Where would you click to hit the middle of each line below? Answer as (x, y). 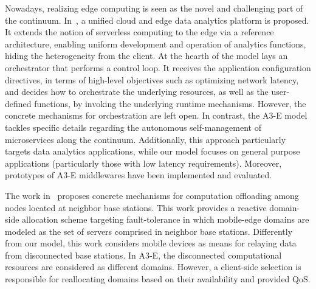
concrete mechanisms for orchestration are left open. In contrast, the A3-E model (156, 115)
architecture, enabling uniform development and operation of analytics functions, (156, 44)
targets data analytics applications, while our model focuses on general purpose (153, 151)
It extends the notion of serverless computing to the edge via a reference (139, 32)
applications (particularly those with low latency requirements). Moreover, (143, 163)
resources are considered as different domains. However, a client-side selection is (153, 267)
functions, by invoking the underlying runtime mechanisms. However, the (170, 103)
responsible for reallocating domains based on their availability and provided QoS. (158, 279)
